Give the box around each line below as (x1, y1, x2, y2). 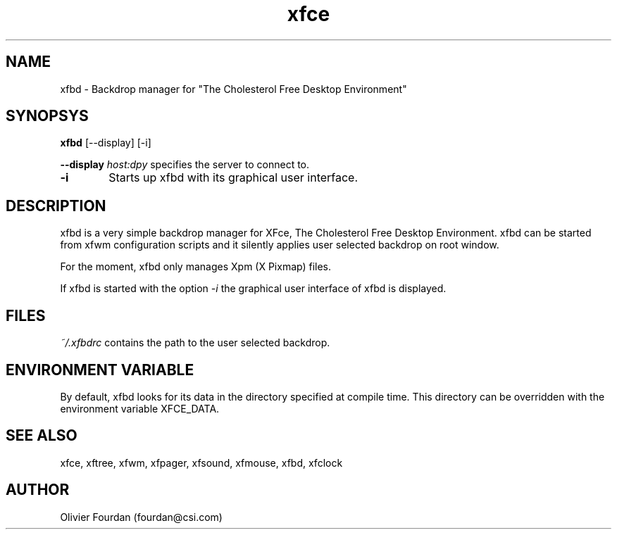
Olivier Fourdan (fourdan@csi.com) (60, 510, 223, 523)
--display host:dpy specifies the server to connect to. (60, 158, 310, 171)
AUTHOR (6, 481, 70, 499)
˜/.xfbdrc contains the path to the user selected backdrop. (60, 336, 330, 349)
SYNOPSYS (6, 107, 89, 125)
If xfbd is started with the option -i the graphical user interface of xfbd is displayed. (60, 282, 447, 295)
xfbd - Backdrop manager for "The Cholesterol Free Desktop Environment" (60, 82, 407, 95)
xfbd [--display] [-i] (60, 137, 151, 149)
